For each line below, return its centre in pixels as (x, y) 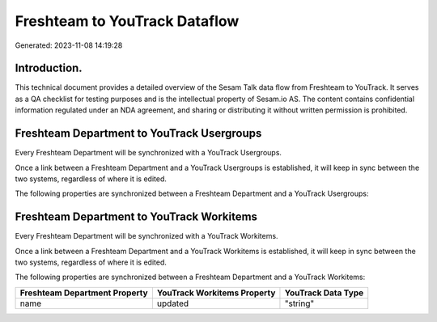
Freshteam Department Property (84, 293)
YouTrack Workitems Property (216, 293)
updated (173, 303)
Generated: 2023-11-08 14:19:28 (69, 45)
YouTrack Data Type (324, 293)
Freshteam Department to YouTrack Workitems (136, 217)
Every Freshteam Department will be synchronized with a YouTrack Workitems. (146, 236)
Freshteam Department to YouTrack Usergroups (138, 133)
